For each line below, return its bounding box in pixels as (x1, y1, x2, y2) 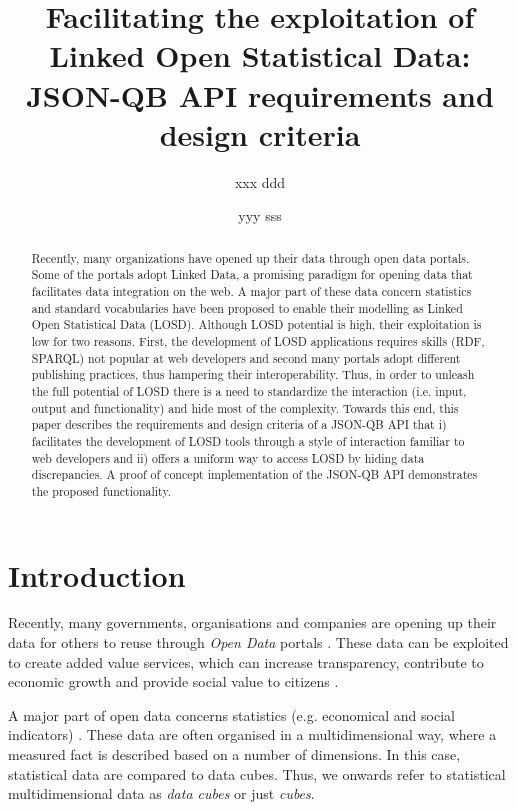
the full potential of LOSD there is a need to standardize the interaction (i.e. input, (31, 382, 467, 399)
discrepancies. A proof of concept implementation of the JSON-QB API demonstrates (31, 466, 478, 483)
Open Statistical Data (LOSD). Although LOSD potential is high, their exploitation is (31, 316, 482, 333)
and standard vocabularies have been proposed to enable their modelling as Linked (31, 299, 463, 316)
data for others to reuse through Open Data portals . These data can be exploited (8, 632, 509, 653)
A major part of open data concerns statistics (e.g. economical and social (8, 704, 455, 725)
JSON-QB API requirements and (26, 74, 494, 115)
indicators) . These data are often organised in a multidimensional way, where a (8, 724, 497, 745)
